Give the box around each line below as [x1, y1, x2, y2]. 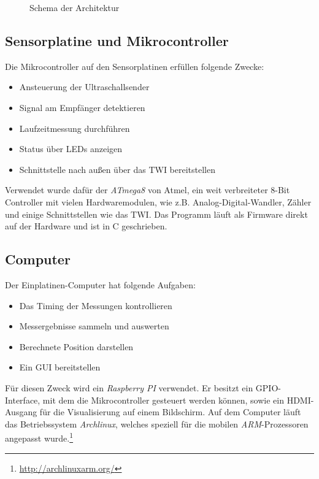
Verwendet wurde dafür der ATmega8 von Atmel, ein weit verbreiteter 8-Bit [5, 183, 290, 196]
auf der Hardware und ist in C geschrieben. [5, 220, 167, 232]
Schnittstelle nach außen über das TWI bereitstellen [19, 163, 216, 175]
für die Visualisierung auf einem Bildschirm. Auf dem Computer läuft [39, 405, 301, 418]
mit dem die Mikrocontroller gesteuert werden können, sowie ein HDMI [42, 393, 311, 406]
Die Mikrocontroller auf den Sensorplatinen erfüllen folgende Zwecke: [5, 59, 264, 72]
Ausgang [5, 405, 37, 418]
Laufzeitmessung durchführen [19, 121, 130, 134]
